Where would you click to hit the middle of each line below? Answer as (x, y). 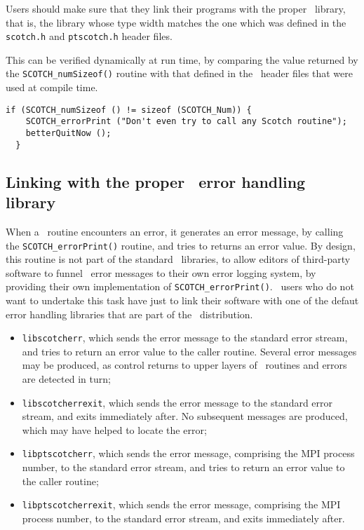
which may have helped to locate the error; (114, 429)
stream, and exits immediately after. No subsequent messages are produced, (185, 416)
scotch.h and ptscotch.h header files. (89, 36)
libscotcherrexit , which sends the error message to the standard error (177, 402)
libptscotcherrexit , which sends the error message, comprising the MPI (181, 504)
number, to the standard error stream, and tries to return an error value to (183, 467)
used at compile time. (52, 87)
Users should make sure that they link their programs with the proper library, (176, 8)
